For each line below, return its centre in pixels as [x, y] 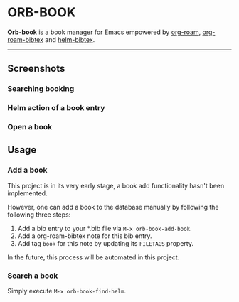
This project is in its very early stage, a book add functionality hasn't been [116, 185]
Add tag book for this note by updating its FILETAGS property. [106, 243]
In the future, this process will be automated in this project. [94, 257]
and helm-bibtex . [70, 39]
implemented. [27, 193]
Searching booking [41, 89]
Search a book [33, 276]
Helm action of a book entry [56, 108]
